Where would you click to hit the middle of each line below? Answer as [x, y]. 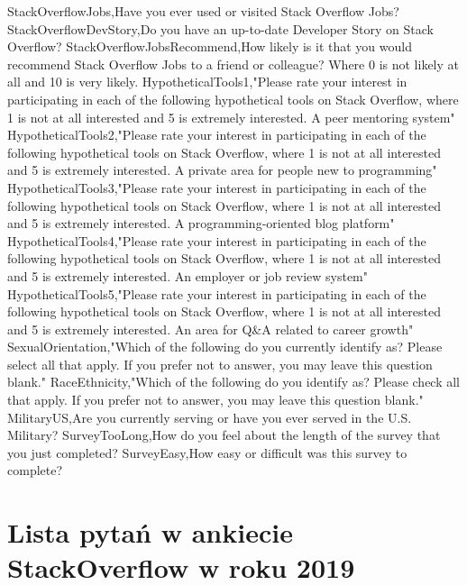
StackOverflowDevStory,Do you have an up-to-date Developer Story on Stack [220, 28]
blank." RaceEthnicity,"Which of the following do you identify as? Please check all [234, 382]
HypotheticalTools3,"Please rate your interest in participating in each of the [217, 187]
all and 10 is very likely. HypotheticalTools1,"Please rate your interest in [207, 82]
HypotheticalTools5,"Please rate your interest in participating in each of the [217, 293]
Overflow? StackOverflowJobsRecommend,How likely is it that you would [210, 46]
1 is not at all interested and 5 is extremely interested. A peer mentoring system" [231, 117]
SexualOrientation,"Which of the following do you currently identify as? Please [225, 347]
